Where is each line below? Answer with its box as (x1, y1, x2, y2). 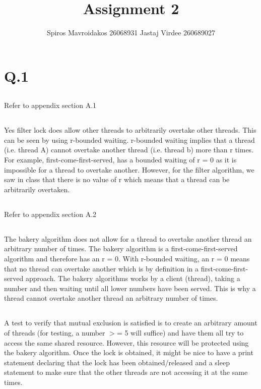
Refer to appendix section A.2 (4, 208, 97, 219)
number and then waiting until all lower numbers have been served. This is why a (4, 283, 256, 293)
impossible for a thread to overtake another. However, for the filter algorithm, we (4, 164, 254, 175)
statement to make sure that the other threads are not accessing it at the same (4, 367, 248, 377)
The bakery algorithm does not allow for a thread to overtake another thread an (4, 233, 252, 244)
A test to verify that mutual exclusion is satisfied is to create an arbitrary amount (4, 317, 257, 328)
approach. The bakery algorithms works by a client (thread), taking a (25, 273, 240, 284)
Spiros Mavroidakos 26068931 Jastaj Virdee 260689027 (46, 27, 216, 38)
